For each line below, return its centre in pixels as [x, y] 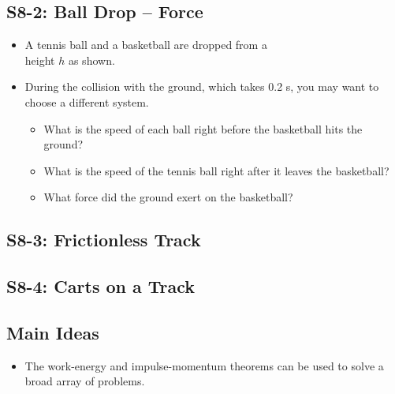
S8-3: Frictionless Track [104, 240]
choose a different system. [87, 101]
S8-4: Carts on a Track [101, 286]
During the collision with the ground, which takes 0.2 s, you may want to [202, 86]
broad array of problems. [85, 381]
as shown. [91, 60]
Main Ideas [53, 332]
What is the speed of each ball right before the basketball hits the [203, 128]
